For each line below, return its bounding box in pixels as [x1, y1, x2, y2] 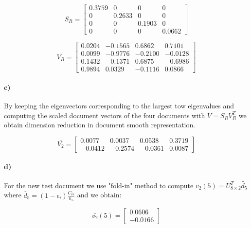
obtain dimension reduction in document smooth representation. [4, 120, 196, 130]
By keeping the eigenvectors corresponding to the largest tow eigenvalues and [4, 101, 234, 111]
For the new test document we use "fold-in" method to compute [4, 180, 194, 190]
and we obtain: [77, 190, 122, 200]
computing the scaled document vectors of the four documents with [4, 110, 205, 120]
